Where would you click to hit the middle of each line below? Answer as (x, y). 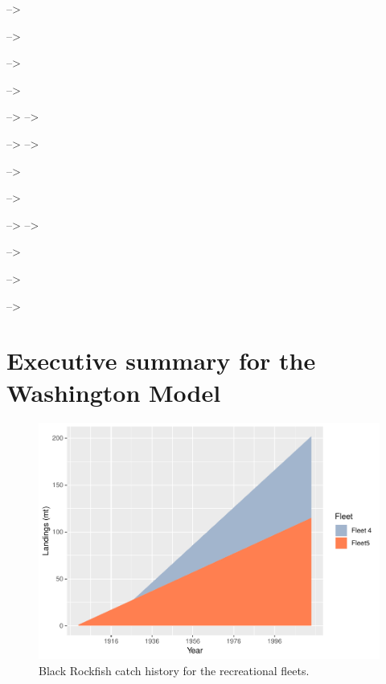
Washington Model (114, 392)
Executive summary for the (161, 360)
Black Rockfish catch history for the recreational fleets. (174, 670)
